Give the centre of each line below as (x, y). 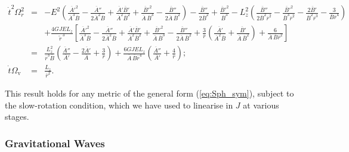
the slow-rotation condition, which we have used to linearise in (119, 105)
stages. (17, 117)
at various (261, 105)
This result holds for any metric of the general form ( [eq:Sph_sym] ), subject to (149, 93)
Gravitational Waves (55, 143)
